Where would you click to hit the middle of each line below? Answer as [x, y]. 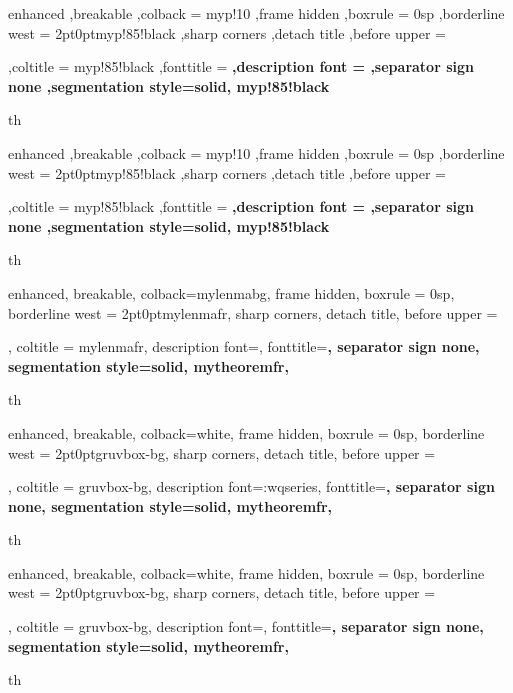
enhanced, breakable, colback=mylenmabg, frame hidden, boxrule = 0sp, [231, 292]
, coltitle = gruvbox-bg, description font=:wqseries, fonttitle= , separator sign [251, 486]
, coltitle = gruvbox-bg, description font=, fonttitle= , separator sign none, [246, 626]
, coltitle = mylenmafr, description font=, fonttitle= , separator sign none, [244, 346]
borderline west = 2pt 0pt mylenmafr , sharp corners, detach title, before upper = [253, 312]
